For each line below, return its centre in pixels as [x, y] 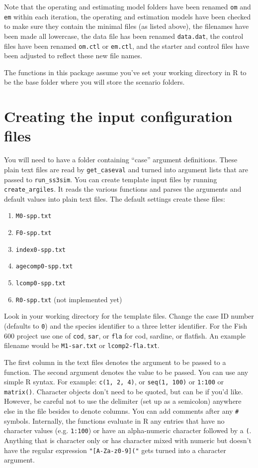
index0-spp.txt [41, 250]
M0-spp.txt [34, 216]
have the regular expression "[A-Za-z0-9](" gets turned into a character [115, 450]
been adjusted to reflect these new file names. [73, 56]
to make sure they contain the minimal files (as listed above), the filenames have [127, 26]
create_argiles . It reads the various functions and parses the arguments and [123, 189]
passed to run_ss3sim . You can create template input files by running [111, 179]
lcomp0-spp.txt [41, 284]
